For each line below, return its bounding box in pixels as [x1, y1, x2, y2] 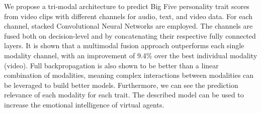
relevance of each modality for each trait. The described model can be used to [4, 89, 244, 100]
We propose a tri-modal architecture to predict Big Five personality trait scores [4, 1, 249, 11]
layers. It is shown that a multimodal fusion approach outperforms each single [4, 40, 244, 51]
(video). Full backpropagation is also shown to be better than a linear [4, 60, 219, 70]
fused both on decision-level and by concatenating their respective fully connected [4, 30, 256, 41]
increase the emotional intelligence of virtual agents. [4, 99, 164, 109]
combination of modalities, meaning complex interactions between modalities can [4, 70, 254, 80]
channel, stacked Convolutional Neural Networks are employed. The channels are [4, 21, 253, 31]
